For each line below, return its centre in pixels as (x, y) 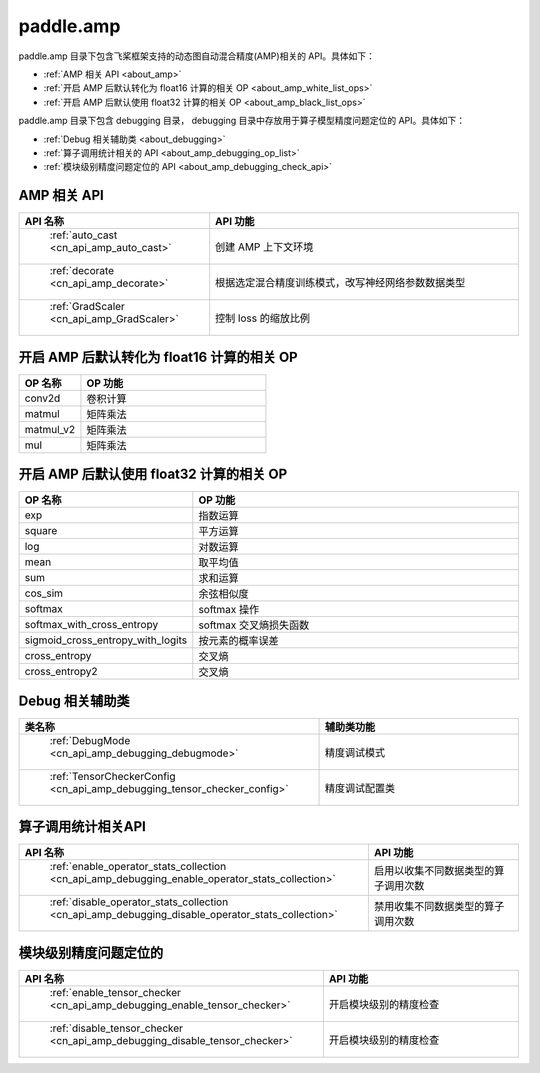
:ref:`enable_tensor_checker (115, 992)
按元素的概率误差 (238, 641)
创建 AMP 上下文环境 (264, 247)
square (41, 531)
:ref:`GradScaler (87, 307)
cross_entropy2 (61, 672)
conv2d (42, 398)
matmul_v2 (50, 429)
